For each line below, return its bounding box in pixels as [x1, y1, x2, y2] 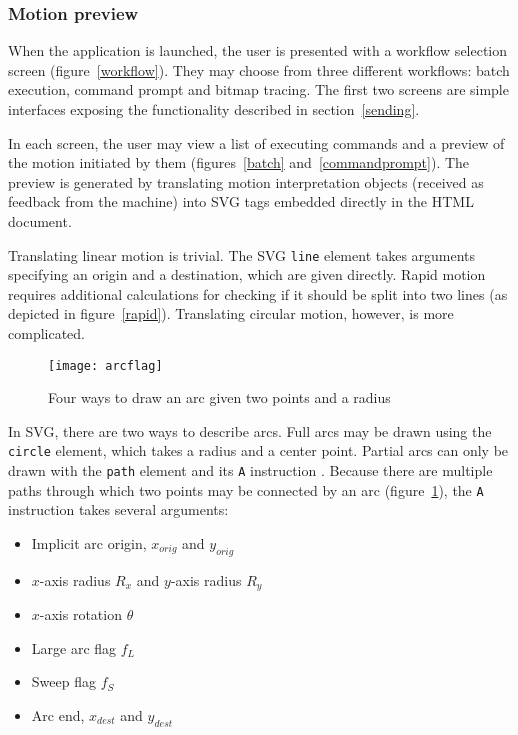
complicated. [8, 323, 85, 343]
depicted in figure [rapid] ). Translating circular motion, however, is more [8, 303, 454, 324]
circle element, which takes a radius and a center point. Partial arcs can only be [8, 440, 509, 461]
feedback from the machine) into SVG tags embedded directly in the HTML [8, 191, 474, 212]
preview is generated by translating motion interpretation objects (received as [8, 171, 484, 192]
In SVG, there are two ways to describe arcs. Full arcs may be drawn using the [8, 420, 492, 441]
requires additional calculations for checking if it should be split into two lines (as [8, 283, 508, 304]
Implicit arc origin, [31, 533, 147, 553]
